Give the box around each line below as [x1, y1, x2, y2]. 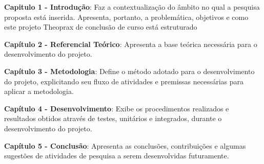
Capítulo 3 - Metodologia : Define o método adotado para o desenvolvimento [4, 65, 255, 76]
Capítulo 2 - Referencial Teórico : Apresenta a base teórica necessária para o [4, 38, 257, 49]
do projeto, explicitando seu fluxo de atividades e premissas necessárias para [4, 76, 244, 86]
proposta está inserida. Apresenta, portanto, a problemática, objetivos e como [4, 11, 249, 22]
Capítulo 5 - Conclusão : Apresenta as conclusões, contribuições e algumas [4, 140, 246, 151]
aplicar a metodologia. [4, 86, 74, 97]
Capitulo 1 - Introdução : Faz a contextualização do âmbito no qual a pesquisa [4, 2, 260, 12]
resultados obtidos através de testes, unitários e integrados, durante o [4, 113, 222, 124]
